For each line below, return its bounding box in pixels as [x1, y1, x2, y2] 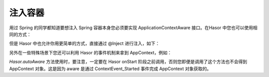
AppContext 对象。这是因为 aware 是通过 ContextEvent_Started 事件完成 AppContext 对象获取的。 [9, 66, 212, 72]
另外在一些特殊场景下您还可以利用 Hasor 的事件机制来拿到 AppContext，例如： [9, 49, 172, 55]
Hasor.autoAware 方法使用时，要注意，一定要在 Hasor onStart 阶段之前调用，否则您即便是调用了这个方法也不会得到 [9, 59, 248, 65]
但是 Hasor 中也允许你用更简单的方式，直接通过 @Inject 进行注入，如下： [9, 40, 160, 46]
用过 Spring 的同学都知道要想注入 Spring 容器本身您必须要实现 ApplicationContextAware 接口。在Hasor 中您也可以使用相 [9, 25, 258, 31]
